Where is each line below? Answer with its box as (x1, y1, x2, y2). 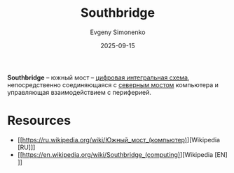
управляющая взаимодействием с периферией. (7, 88, 152, 96)
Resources (7, 113, 71, 128)
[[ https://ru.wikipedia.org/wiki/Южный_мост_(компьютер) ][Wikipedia (17, 135, 221, 144)
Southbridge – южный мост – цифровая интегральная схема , (7, 73, 190, 82)
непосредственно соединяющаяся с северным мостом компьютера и (7, 80, 219, 89)
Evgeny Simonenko (90, 28, 146, 36)
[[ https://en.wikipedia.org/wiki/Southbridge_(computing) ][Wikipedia (17, 150, 214, 158)
